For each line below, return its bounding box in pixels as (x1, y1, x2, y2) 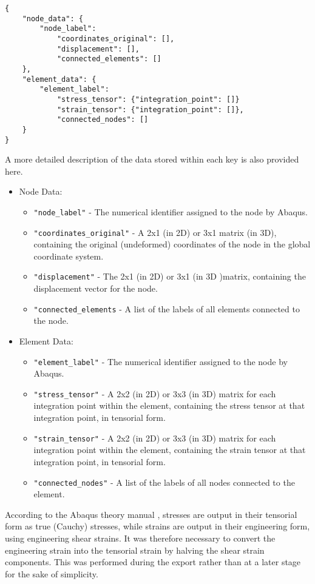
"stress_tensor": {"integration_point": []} (56, 95, 240, 104)
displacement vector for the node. (33, 282, 158, 295)
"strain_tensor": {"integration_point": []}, (56, 105, 244, 114)
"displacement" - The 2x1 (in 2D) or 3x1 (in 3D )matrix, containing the (33, 270, 306, 283)
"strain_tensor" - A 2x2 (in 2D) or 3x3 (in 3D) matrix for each (33, 431, 276, 444)
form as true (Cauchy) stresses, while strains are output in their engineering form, (5, 520, 310, 532)
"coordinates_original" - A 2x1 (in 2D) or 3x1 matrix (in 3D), (33, 226, 277, 238)
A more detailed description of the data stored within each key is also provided (5, 153, 299, 166)
